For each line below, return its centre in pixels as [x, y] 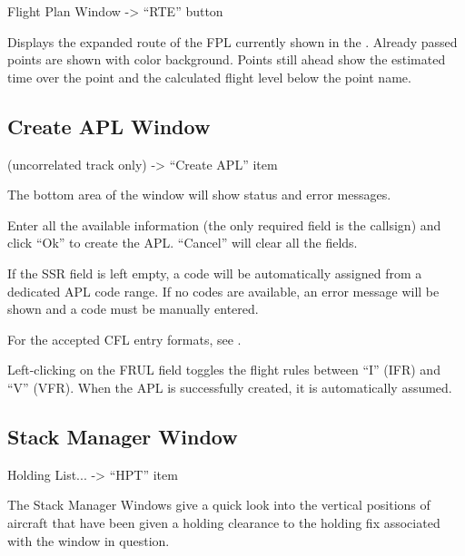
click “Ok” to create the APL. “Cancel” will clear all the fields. [183, 243]
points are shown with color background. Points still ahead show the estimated [227, 59]
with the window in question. [89, 540]
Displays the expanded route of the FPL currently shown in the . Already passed [232, 41]
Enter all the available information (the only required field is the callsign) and [224, 224]
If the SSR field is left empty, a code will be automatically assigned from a [215, 273]
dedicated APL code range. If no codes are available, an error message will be [223, 291]
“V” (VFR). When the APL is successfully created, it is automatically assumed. [230, 387]
